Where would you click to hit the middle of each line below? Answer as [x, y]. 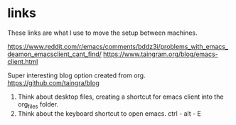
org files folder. [38, 105]
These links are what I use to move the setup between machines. [102, 33]
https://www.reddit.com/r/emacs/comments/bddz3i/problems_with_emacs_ [118, 46]
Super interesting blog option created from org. [76, 75]
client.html [23, 61]
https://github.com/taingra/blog [53, 82]
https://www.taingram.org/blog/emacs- [160, 54]
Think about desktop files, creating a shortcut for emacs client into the [120, 97]
